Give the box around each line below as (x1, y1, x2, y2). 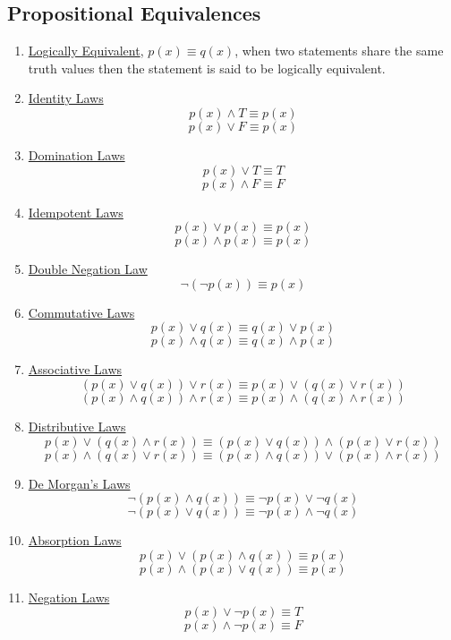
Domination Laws (28, 145, 125, 164)
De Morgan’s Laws (28, 474, 131, 492)
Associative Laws (28, 360, 123, 379)
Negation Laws (28, 587, 110, 606)
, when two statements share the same (234, 41, 444, 60)
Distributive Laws (28, 416, 126, 435)
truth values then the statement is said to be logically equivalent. (28, 58, 386, 77)
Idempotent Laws (28, 202, 123, 221)
